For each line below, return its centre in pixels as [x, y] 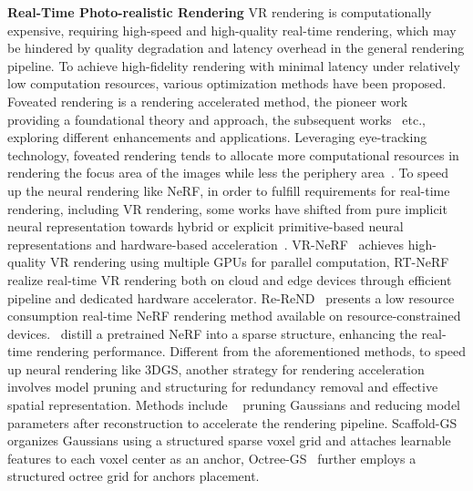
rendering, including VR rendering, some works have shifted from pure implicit [227, 208]
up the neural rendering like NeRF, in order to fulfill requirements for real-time [229, 190]
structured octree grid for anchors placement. [134, 476]
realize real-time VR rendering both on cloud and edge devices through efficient [230, 279]
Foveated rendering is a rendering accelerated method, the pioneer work [208, 101]
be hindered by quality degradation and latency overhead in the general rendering [236, 48]
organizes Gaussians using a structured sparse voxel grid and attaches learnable [229, 440]
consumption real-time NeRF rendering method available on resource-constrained [234, 316]
